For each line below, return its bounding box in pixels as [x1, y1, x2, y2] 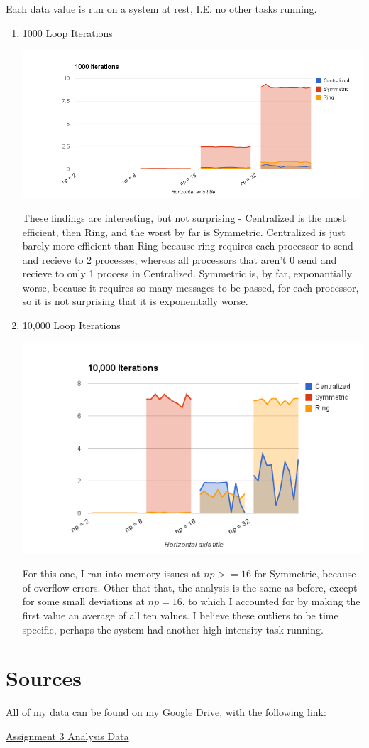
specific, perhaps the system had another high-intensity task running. [22, 621, 324, 636]
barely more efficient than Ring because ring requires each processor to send [22, 238, 353, 253]
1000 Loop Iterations [22, 25, 113, 40]
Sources [6, 663, 82, 693]
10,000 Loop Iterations [22, 318, 121, 333]
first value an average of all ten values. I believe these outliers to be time [22, 607, 338, 622]
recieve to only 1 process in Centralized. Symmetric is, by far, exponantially [22, 266, 353, 281]
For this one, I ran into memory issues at [22, 566, 201, 581]
